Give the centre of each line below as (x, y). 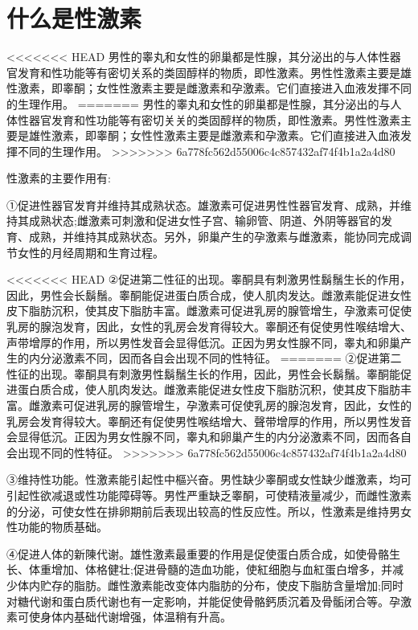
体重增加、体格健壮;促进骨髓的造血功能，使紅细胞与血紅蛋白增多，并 (210, 569)
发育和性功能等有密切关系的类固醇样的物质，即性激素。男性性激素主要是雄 (214, 72)
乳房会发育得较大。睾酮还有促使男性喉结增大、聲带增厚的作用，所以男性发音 (209, 421)
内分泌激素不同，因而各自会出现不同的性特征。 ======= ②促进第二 (215, 358)
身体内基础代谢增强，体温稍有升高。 (135, 617)
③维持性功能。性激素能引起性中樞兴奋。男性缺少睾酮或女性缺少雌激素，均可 (209, 479)
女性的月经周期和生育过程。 (90, 252)
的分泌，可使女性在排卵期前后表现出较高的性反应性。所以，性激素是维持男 (203, 511)
